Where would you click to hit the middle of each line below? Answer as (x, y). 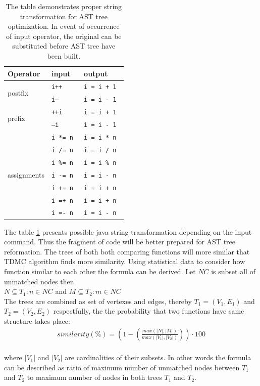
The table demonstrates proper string (64, 6)
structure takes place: (37, 320)
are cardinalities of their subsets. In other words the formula (158, 357)
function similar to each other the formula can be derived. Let (100, 271)
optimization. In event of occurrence (64, 26)
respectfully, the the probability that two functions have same (149, 311)
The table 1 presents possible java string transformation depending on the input (128, 231)
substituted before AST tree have (64, 46)
